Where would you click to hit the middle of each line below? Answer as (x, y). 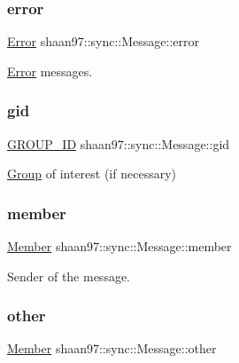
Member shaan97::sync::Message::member (119, 246)
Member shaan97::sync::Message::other (112, 348)
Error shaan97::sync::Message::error (103, 41)
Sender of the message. (69, 276)
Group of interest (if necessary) (92, 174)
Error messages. (50, 71)
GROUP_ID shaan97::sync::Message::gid (119, 143)
